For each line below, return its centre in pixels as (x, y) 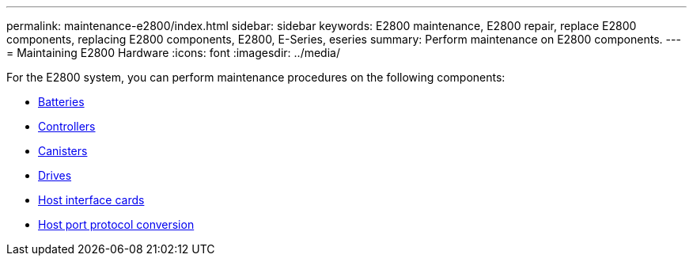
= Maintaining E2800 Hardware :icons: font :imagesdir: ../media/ (173, 53)
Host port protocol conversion (116, 224)
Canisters (63, 151)
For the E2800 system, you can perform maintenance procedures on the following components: (256, 77)
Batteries (61, 102)
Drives (55, 175)
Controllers (67, 126)
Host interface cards (91, 200)
